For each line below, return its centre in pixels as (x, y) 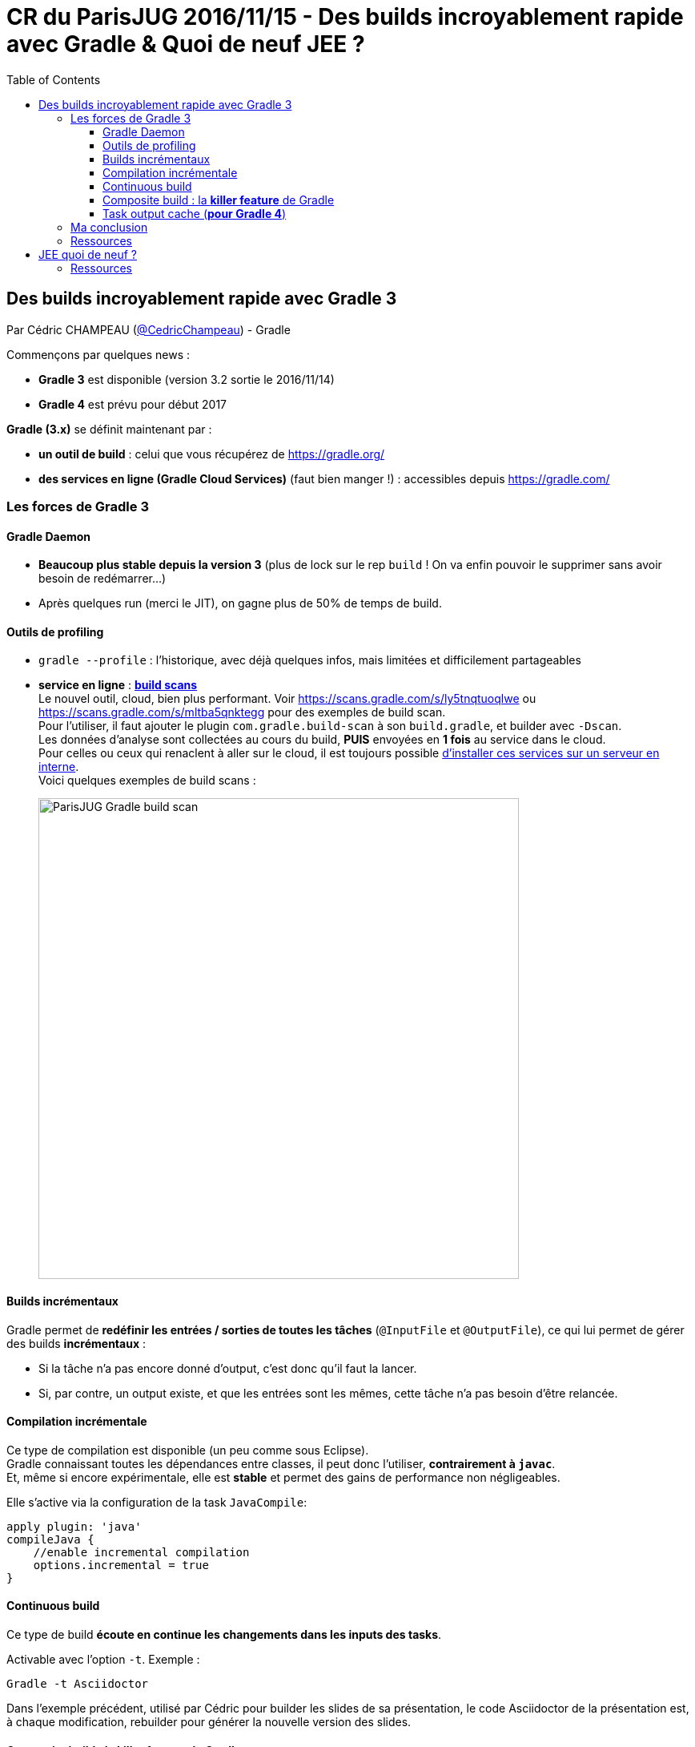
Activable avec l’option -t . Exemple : (103, 1660)
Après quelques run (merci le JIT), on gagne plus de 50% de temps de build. (240, 603)
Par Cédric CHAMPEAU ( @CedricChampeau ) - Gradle (149, 329)
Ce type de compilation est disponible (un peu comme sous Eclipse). (188, 1450)
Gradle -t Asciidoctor (78, 1684)
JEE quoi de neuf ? (88, 254)
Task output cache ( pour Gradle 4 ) (195, 213)
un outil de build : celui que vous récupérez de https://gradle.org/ (212, 454)
